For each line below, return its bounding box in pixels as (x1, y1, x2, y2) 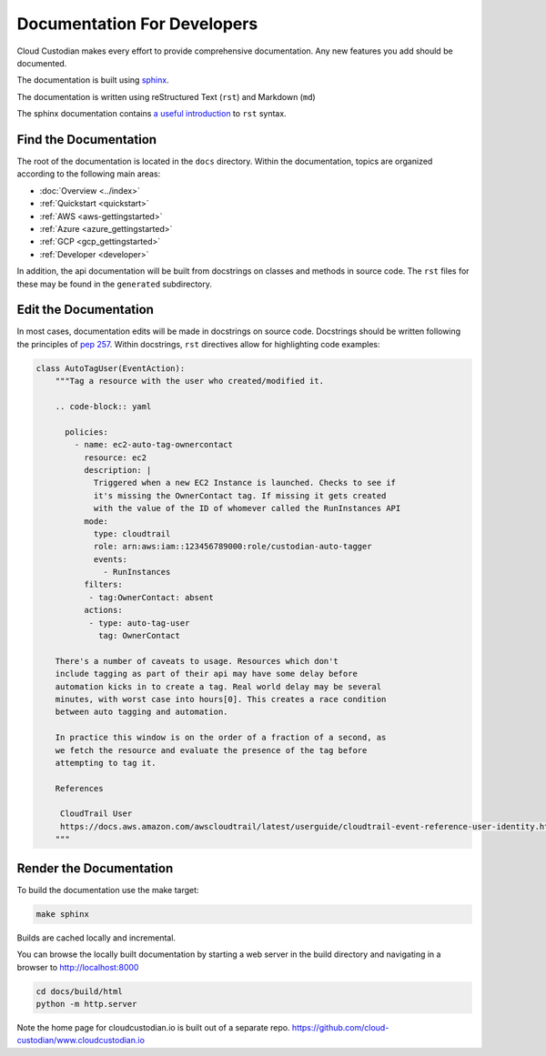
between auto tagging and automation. (55, 707, 228, 718)
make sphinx (35, 909, 90, 919)
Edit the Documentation (16, 302, 155, 317)
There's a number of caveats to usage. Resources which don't (55, 656, 339, 666)
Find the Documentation (16, 132, 157, 147)
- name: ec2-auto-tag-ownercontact (74, 439, 234, 450)
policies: (65, 427, 109, 437)
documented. (16, 57, 67, 68)
